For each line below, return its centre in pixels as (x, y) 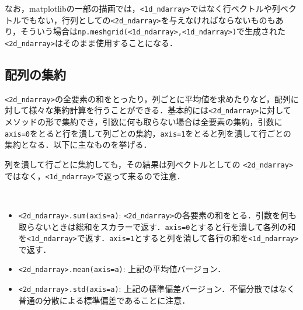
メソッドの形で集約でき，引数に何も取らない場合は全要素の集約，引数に (144, 122)
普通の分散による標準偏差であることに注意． (104, 300)
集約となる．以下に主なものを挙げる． (78, 144)
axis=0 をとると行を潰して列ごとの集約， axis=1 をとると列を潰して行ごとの (148, 133)
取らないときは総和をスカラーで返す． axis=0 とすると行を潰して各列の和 (157, 226)
